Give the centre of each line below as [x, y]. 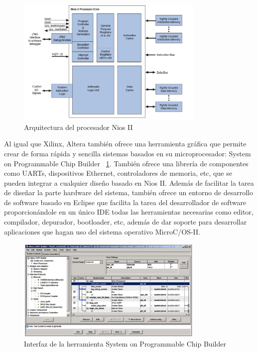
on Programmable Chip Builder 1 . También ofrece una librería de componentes [126, 163]
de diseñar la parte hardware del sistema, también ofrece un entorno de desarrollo [129, 192]
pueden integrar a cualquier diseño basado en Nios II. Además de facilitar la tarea [129, 182]
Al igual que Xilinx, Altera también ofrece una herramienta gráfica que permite [125, 144]
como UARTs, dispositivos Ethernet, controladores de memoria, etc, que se [118, 173]
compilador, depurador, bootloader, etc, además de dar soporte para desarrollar [126, 222]
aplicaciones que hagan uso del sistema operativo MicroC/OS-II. [102, 231]
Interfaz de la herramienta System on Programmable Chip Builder [125, 343]
